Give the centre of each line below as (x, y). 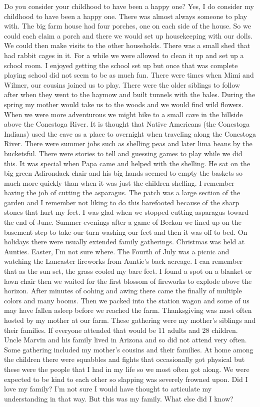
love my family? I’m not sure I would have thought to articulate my (108, 389)
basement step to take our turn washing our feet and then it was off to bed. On (126, 232)
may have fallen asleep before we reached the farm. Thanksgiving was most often (128, 310)
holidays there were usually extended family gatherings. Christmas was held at (124, 242)
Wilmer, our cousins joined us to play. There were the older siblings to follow (122, 84)
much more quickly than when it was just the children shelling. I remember (119, 182)
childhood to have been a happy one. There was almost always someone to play (126, 16)
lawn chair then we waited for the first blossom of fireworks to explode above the (128, 281)
